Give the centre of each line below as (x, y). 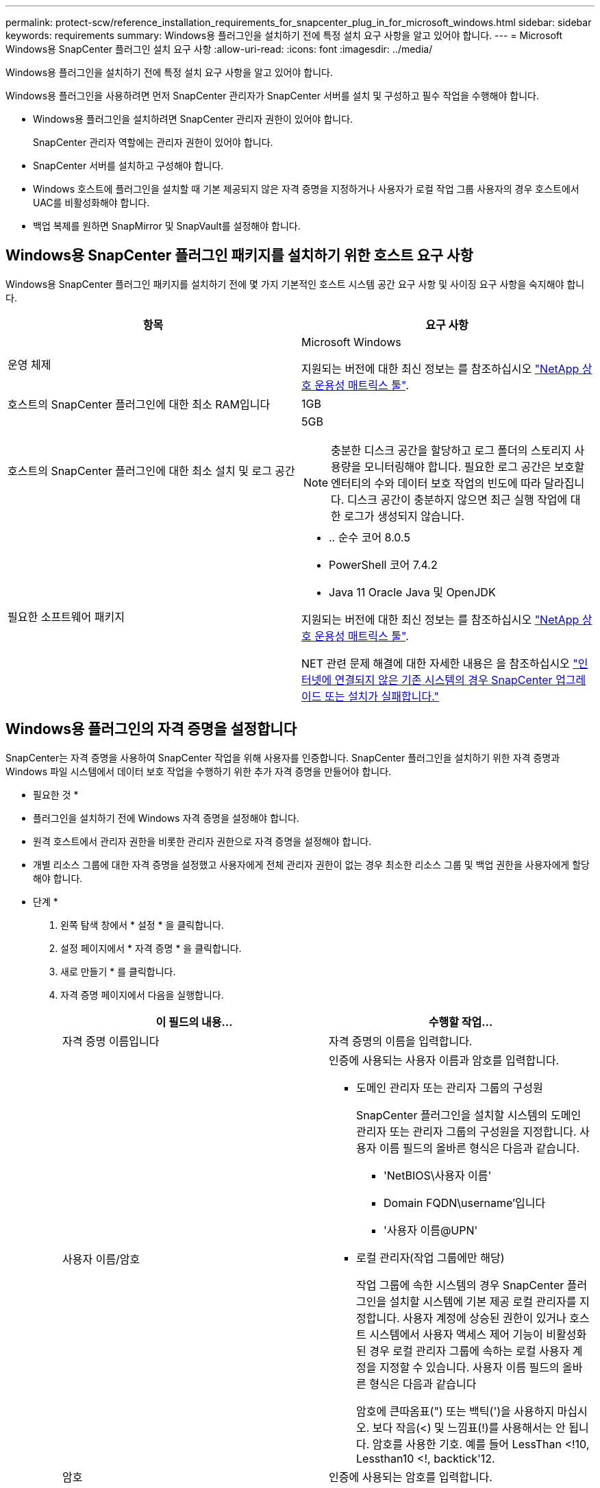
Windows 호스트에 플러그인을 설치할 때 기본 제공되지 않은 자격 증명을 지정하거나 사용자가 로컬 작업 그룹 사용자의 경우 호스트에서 (306, 189)
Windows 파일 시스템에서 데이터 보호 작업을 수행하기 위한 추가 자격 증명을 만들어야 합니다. (199, 771)
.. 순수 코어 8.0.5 (370, 537)
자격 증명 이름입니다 (111, 1041)
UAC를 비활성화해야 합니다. (91, 203)
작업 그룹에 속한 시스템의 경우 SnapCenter (460, 1285)
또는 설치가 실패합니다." (382, 696)
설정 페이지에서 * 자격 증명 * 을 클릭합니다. (151, 948)
